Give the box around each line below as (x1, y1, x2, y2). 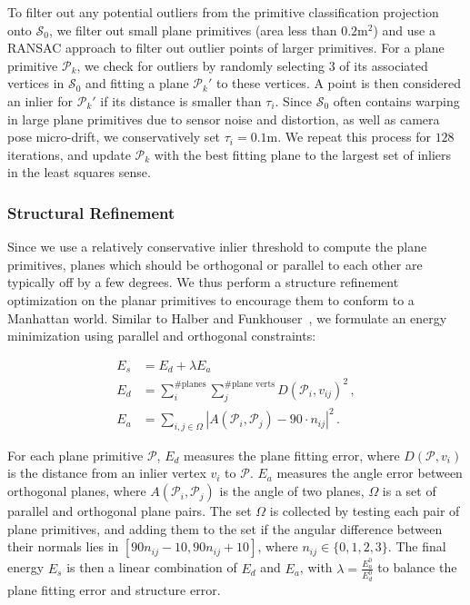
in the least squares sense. (7, 163, 151, 182)
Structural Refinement (7, 201, 175, 223)
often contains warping (333, 91, 460, 110)
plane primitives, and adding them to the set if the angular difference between (7, 519, 443, 538)
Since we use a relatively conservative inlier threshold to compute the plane (7, 237, 427, 256)
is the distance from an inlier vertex (7, 463, 206, 482)
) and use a (373, 20, 435, 39)
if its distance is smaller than (100, 91, 262, 110)
